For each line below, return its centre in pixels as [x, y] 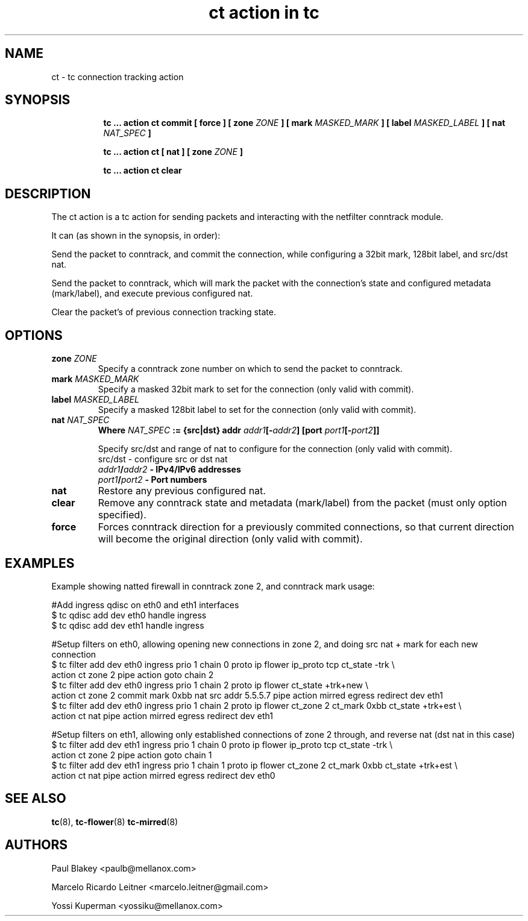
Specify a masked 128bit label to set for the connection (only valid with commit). [257, 410]
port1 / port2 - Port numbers [152, 480]
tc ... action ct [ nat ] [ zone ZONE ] [173, 152]
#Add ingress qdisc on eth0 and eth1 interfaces [145, 605]
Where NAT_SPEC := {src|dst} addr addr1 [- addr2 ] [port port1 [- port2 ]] [239, 430]
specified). [122, 515]
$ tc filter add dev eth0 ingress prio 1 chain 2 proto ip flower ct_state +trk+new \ [210, 685]
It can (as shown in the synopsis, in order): [136, 236]
